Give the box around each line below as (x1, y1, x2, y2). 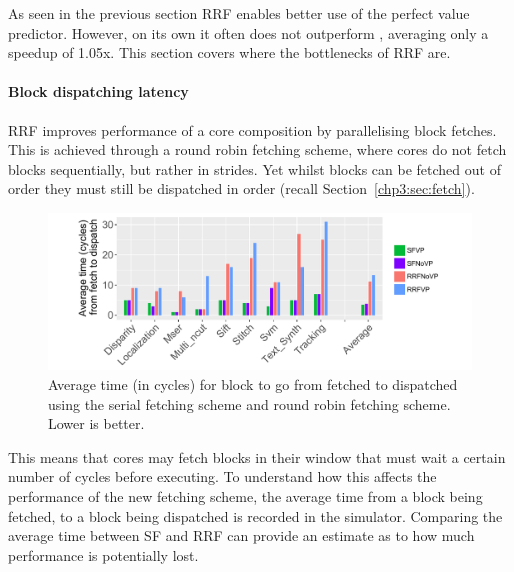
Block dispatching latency (8, 81, 189, 102)
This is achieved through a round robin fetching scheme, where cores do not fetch (8, 139, 507, 160)
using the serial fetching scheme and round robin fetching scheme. (48, 393, 451, 414)
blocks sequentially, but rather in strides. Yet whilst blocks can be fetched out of (8, 158, 501, 179)
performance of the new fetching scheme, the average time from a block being (8, 486, 483, 506)
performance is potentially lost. (8, 544, 199, 565)
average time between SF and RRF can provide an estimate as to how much (8, 525, 475, 546)
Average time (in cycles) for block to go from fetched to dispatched (48, 374, 458, 395)
